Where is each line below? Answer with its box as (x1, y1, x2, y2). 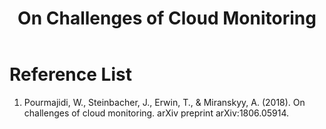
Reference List (9, 63, 132, 86)
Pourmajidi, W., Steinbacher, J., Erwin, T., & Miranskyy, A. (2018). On (23, 96, 306, 108)
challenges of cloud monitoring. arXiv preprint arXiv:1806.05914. (23, 107, 290, 119)
